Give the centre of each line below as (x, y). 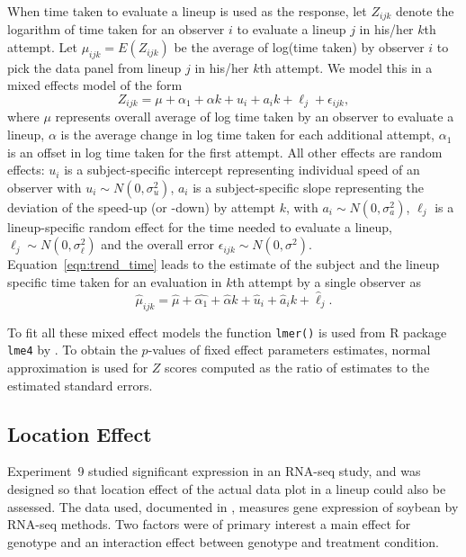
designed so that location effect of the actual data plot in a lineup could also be (227, 488)
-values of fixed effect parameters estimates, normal (289, 350)
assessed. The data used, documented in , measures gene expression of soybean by (233, 506)
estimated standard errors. (80, 385)
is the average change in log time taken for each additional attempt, (247, 135)
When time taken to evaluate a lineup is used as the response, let (187, 11)
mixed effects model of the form (95, 85)
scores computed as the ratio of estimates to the (297, 367)
